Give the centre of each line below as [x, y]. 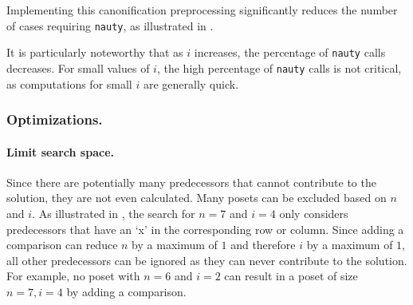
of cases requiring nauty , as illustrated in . [110, 25]
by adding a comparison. [126, 291]
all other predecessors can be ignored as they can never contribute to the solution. [207, 260]
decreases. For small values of [78, 67]
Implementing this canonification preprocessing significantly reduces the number [202, 10]
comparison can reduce [62, 245]
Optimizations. [55, 119]
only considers [314, 213]
